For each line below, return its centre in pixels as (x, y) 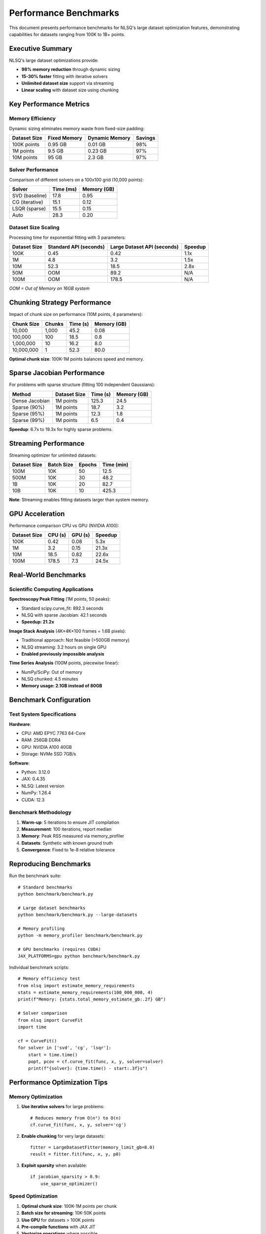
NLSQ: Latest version (43, 786)
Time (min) (115, 465)
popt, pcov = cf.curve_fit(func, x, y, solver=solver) (96, 1061)
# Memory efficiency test (49, 979)
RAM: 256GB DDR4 (41, 740)
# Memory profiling (41, 928)
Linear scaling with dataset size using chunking (70, 90)
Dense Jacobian (31, 401)
